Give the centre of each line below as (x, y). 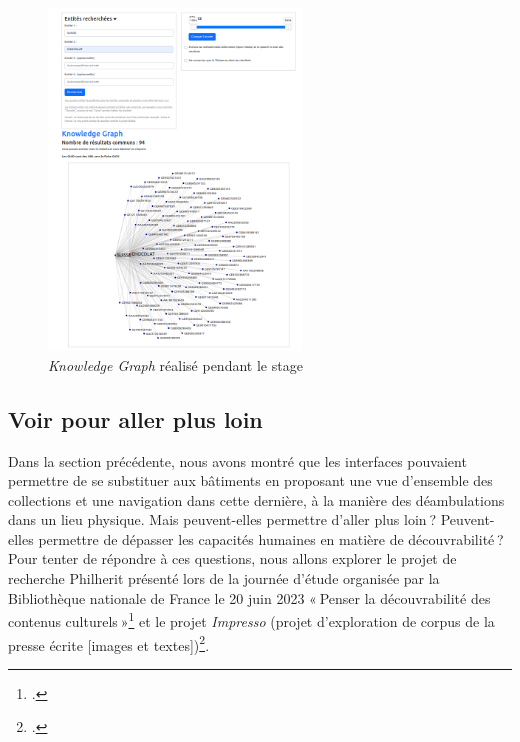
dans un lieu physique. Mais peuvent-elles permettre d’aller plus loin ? (222, 519)
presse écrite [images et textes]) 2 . (109, 643)
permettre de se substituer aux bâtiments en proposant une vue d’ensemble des (250, 480)
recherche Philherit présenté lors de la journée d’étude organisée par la (224, 578)
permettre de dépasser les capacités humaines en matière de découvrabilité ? (271, 538)
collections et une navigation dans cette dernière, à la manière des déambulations (256, 499)
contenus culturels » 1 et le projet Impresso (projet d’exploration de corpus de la (251, 619)
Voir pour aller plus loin (135, 418)
